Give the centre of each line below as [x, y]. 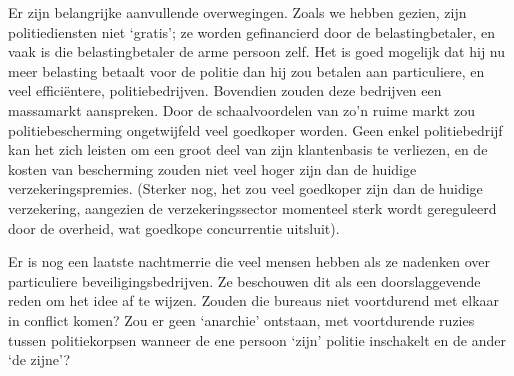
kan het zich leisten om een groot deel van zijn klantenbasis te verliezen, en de [248, 149]
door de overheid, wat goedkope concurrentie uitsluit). [174, 227]
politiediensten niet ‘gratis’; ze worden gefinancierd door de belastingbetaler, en [251, 31]
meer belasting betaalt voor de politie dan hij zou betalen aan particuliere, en [246, 70]
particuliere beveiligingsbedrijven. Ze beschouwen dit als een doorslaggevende [244, 280]
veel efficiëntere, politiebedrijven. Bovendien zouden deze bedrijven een [225, 90]
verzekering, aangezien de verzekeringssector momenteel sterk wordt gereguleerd [252, 207]
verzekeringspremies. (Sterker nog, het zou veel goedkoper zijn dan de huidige [245, 188]
